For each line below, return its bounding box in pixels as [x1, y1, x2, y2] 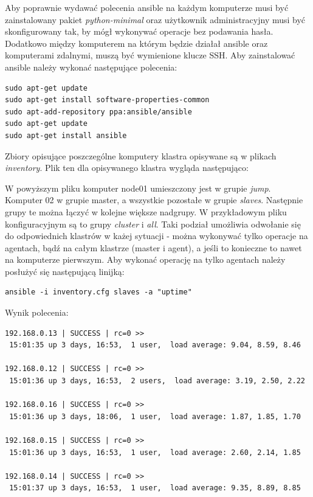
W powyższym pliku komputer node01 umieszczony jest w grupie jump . [5, 181, 271, 194]
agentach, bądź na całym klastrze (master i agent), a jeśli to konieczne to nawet [5, 241, 302, 254]
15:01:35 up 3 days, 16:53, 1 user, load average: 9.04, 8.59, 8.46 [9, 341, 301, 350]
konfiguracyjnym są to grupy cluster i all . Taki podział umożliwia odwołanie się [5, 217, 301, 230]
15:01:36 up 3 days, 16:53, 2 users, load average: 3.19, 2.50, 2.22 [9, 377, 305, 386]
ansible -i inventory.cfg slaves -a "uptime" [5, 288, 192, 297]
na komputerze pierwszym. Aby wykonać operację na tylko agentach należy [5, 253, 286, 266]
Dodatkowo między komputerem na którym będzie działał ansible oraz [5, 36, 268, 49]
